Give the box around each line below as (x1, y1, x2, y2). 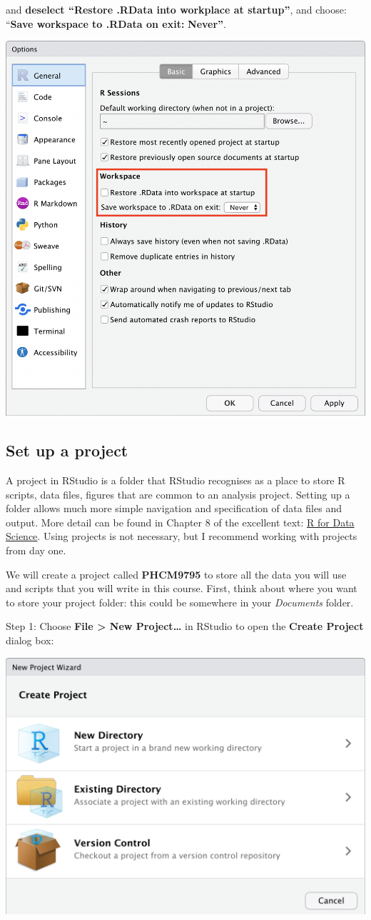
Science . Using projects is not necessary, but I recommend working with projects (6, 529, 357, 544)
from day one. (6, 542, 66, 557)
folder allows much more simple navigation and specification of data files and (6, 501, 342, 516)
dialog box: (6, 632, 54, 647)
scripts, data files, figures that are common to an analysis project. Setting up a (6, 486, 350, 501)
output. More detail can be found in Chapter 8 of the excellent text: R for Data (6, 514, 355, 529)
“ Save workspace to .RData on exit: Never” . (6, 16, 227, 31)
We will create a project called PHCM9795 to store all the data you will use (6, 566, 347, 581)
